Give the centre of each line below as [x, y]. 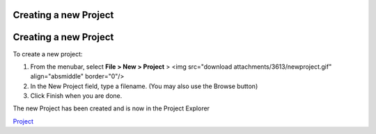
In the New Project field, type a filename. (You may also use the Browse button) [144, 86]
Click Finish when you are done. [76, 96]
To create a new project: [48, 54]
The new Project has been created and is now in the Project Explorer [111, 108]
